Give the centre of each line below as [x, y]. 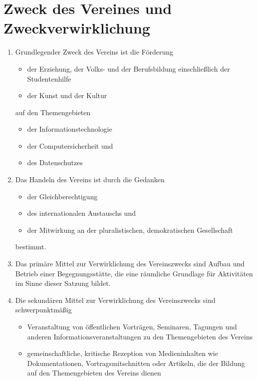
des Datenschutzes [55, 162]
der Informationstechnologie [70, 129]
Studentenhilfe [49, 78]
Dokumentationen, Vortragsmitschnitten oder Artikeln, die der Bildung [136, 363]
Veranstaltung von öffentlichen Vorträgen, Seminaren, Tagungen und [132, 326]
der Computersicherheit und [70, 145]
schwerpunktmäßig [43, 310]
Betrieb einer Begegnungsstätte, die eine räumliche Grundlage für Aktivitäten [134, 273]
